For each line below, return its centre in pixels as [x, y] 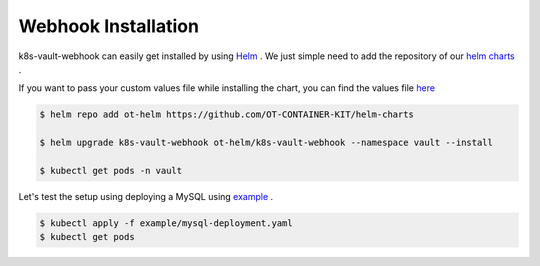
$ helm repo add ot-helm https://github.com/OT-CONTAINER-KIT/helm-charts [227, 114]
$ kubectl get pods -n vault [111, 170]
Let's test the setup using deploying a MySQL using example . [146, 196]
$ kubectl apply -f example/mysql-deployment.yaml [166, 223]
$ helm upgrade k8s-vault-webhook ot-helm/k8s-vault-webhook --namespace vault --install [266, 143]
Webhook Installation [109, 26]
